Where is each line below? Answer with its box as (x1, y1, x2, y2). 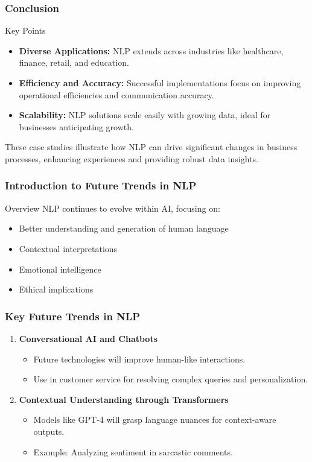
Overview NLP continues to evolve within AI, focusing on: (5, 201, 220, 214)
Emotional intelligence (19, 262, 101, 275)
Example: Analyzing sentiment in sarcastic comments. (33, 445, 233, 458)
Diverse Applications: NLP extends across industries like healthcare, (19, 44, 284, 57)
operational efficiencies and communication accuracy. (19, 88, 214, 101)
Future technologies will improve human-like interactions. (33, 352, 246, 365)
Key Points (5, 24, 46, 37)
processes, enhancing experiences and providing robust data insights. (5, 152, 258, 165)
